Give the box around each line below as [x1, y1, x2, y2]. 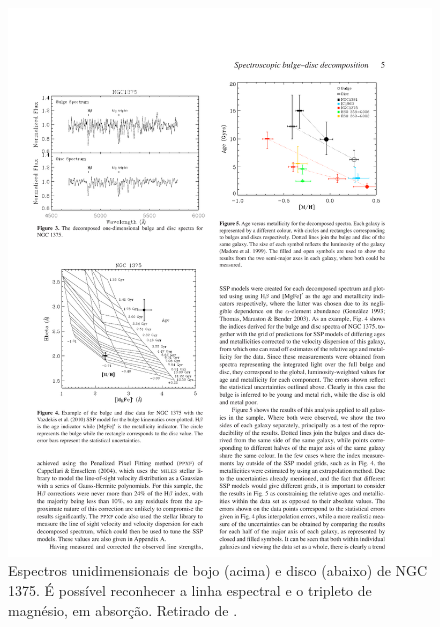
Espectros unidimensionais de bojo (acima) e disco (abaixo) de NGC [8, 560, 428, 581]
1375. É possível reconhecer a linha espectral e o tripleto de [8, 580, 372, 601]
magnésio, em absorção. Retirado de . [8, 599, 238, 620]
